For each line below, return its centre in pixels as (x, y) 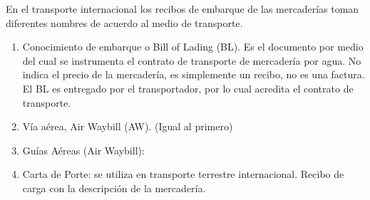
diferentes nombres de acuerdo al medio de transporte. (124, 22)
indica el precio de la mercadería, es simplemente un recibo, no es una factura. (194, 74)
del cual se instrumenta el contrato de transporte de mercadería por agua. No (192, 60)
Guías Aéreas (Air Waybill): (83, 150)
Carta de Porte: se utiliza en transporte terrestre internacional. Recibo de (183, 174)
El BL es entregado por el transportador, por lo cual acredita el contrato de (188, 88)
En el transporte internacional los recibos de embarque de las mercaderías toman (183, 9)
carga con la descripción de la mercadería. (114, 188)
